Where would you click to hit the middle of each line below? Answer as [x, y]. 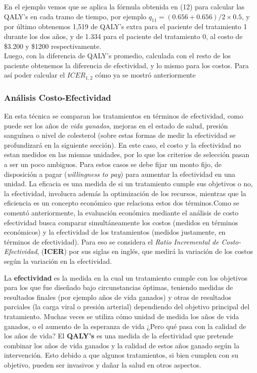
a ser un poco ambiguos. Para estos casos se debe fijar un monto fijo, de [113, 164]
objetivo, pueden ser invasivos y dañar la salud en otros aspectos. [103, 364]
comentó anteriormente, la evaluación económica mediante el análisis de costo [121, 212]
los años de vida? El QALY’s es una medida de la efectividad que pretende [119, 336]
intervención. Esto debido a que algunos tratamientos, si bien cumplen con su [121, 355]
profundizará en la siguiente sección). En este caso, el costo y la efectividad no [123, 145]
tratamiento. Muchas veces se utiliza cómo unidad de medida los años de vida [122, 316]
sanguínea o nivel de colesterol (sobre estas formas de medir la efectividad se [120, 135]
